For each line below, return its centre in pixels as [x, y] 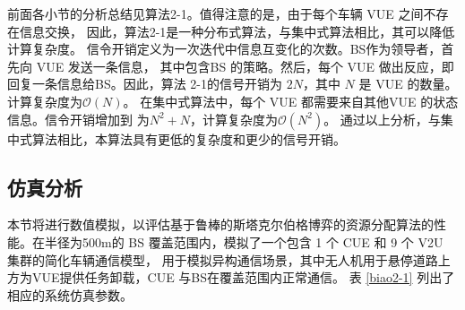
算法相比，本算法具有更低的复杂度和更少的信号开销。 [189, 138]
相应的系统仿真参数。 [70, 294]
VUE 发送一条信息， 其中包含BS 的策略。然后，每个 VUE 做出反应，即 [245, 66]
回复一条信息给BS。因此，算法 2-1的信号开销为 [145, 84]
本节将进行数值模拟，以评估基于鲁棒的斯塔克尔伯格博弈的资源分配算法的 [220, 224]
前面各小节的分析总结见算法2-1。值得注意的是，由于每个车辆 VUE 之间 [215, 13]
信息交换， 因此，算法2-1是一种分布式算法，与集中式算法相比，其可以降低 [237, 31]
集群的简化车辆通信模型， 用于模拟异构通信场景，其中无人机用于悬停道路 [223, 259]
